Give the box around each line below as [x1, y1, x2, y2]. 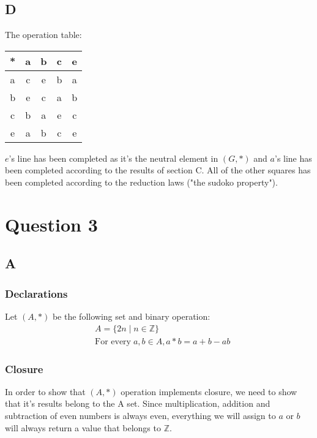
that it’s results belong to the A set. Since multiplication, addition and [5, 397, 270, 410]
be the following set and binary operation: [52, 309, 211, 322]
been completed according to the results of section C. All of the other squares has [5, 164, 311, 176]
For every [95, 337, 131, 346]
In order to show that [5, 385, 86, 398]
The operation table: [5, 28, 82, 41]
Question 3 [5, 211, 98, 236]
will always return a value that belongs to [5, 421, 161, 434]
